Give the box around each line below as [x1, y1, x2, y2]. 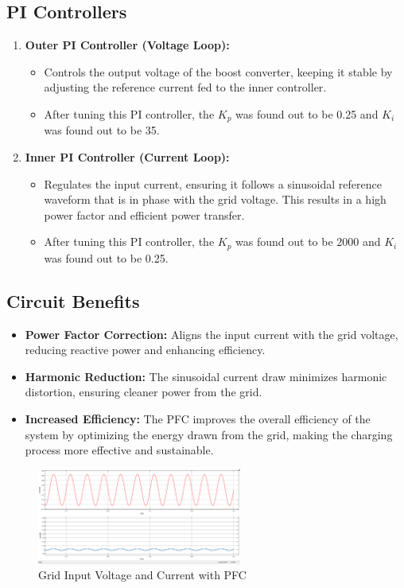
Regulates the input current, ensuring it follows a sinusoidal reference [44, 175, 382, 192]
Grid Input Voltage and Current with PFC [38, 567, 247, 583]
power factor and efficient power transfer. [44, 206, 245, 223]
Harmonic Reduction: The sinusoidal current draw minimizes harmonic [25, 368, 387, 384]
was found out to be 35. [44, 122, 160, 138]
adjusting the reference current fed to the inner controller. [44, 79, 327, 95]
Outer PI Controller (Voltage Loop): [25, 37, 230, 53]
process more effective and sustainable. [25, 442, 214, 458]
